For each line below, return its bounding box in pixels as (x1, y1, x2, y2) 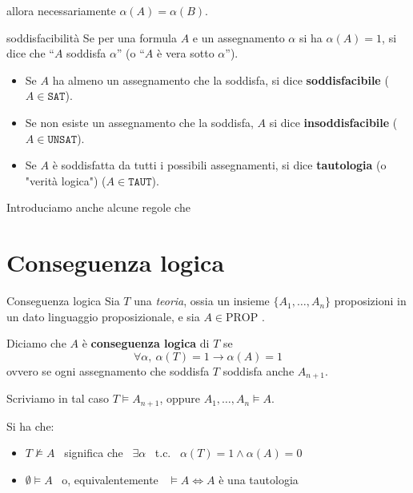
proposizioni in (334, 292, 407, 309)
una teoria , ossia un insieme (134, 292, 270, 309)
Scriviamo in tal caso (6, 390, 110, 407)
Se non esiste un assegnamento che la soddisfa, (25, 113, 254, 130)
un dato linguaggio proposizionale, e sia (6, 308, 200, 324)
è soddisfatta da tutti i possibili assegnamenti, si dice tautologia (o (52, 157, 387, 173)
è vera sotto (157, 45, 215, 62)
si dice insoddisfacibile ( (269, 113, 398, 130)
